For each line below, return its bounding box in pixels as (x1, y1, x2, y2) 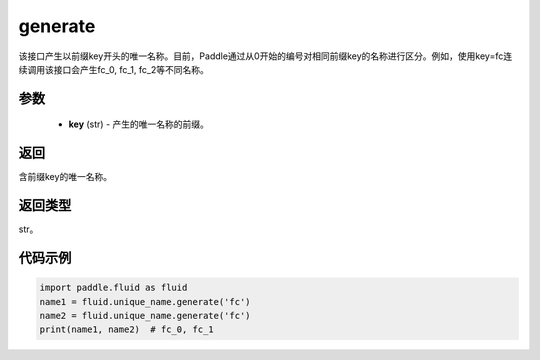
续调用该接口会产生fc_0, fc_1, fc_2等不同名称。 (18, 63, 209, 75)
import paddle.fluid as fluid (39, 282, 188, 294)
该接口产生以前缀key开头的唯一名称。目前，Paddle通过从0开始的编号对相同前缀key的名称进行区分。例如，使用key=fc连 (18, 50, 513, 62)
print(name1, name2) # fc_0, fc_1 (39, 324, 214, 335)
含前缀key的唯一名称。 (18, 171, 113, 183)
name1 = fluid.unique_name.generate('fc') (39, 296, 251, 307)
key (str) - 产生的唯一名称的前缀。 (68, 118, 210, 130)
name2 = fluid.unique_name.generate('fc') (39, 310, 251, 321)
